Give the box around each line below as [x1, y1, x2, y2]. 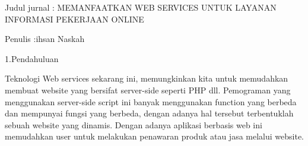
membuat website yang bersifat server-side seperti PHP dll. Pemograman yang [5, 83, 291, 96]
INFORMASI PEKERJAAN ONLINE [5, 12, 144, 25]
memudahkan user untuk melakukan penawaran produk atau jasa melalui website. [5, 130, 304, 142]
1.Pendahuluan [5, 52, 59, 64]
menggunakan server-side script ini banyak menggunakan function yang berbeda [5, 95, 297, 108]
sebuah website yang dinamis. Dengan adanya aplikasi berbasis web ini [5, 118, 262, 131]
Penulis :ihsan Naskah [5, 33, 85, 45]
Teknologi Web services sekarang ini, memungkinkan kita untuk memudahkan [5, 72, 288, 85]
